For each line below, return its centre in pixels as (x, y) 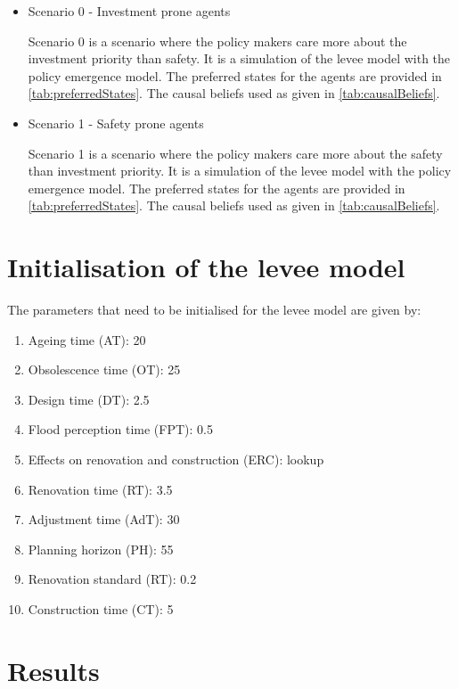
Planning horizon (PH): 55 (101, 549)
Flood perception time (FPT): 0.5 (120, 429)
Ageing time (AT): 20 (87, 339)
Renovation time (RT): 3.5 (100, 489)
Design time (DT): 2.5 (89, 399)
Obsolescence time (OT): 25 (104, 369)
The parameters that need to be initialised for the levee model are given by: (214, 310)
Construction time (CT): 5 (101, 609)
